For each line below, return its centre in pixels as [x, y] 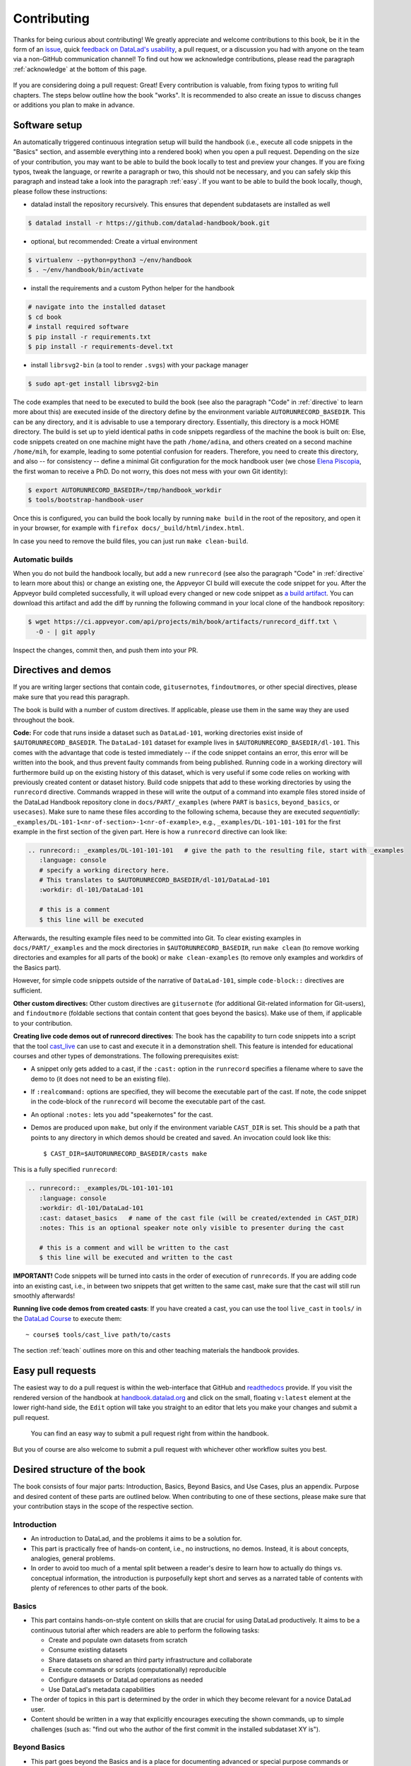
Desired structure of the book [79, 1470]
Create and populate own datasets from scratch [118, 1640]
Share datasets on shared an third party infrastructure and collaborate [150, 1659]
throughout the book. [44, 720]
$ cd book [45, 317]
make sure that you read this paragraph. [71, 697]
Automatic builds [43, 559]
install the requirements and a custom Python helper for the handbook [133, 288]
